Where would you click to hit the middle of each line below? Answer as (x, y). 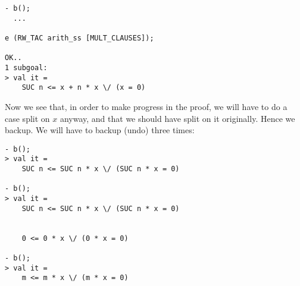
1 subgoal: (26, 67)
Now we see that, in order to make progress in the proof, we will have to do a (146, 106)
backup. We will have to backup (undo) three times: (100, 130)
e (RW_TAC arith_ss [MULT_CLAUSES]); (79, 38)
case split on (27, 118)
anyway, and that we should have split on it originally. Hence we (177, 118)
